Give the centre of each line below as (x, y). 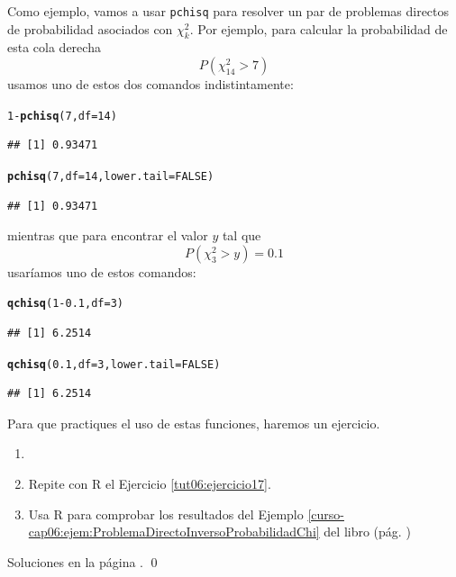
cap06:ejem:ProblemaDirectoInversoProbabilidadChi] (174, 532)
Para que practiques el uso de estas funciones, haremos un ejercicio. (194, 423)
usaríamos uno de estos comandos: (102, 271)
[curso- (326, 514)
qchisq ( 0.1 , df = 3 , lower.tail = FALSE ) (114, 364)
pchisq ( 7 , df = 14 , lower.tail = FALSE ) (111, 176)
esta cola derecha (54, 47)
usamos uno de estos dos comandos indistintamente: (150, 84)
